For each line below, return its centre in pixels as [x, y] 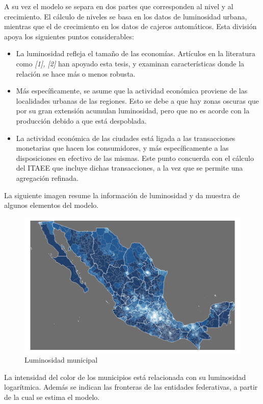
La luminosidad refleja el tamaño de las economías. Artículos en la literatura [136, 53]
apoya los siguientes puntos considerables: [69, 36]
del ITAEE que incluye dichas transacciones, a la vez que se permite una [129, 168]
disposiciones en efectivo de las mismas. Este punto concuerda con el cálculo [135, 158]
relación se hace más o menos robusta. [76, 73]
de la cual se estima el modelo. [52, 397]
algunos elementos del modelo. [51, 205]
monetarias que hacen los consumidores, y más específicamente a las [122, 148]
